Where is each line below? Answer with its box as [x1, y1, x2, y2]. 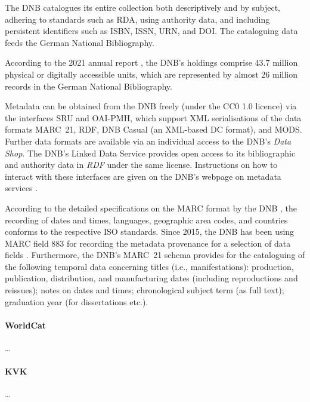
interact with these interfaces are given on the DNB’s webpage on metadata [5, 170, 281, 182]
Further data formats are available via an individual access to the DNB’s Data [5, 134, 292, 147]
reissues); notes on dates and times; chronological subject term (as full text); [5, 284, 284, 296]
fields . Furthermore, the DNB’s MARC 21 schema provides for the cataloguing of [5, 248, 305, 261]
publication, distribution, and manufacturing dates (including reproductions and [5, 272, 298, 284]
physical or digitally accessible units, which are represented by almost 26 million [5, 67, 297, 80]
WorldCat [5, 318, 46, 331]
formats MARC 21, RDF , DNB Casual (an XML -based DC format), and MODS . [5, 123, 302, 136]
